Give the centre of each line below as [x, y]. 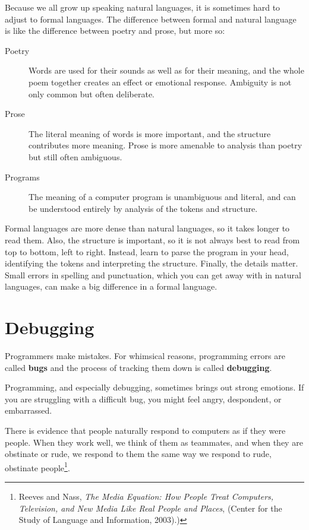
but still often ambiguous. [75, 156]
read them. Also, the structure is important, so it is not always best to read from [152, 239]
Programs [22, 177]
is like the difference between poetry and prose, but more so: [115, 31]
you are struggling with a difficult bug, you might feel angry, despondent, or [143, 399]
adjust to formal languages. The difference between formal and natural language [151, 19]
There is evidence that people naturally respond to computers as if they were [145, 430]
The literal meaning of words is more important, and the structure [150, 133]
